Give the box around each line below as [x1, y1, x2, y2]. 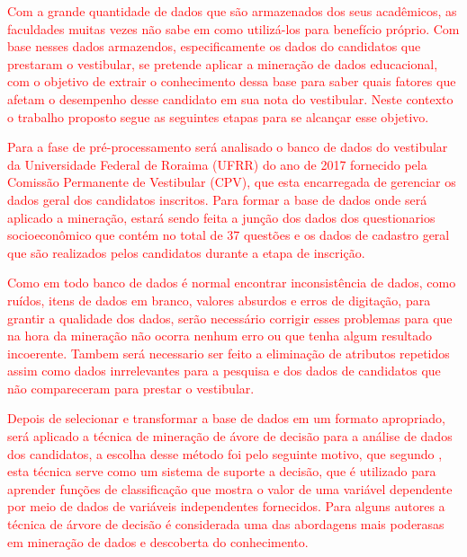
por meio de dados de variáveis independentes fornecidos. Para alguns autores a [7, 497, 445, 516]
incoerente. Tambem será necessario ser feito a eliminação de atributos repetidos [7, 343, 450, 362]
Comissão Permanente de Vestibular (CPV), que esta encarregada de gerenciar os [7, 172, 456, 191]
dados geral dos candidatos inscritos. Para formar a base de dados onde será [7, 190, 427, 208]
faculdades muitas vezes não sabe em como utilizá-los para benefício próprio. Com [7, 19, 460, 38]
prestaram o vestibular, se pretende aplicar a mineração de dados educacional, [7, 54, 438, 73]
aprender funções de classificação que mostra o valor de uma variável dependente [7, 479, 453, 498]
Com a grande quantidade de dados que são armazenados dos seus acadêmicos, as [7, 2, 457, 20]
